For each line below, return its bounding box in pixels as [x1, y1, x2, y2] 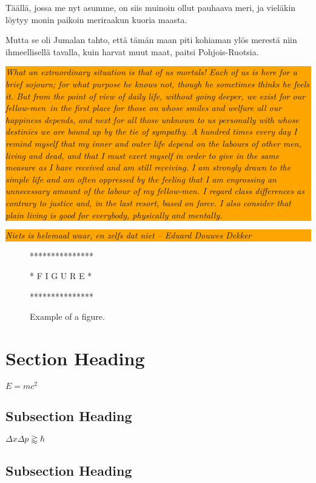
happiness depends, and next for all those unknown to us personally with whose [5, 113, 299, 126]
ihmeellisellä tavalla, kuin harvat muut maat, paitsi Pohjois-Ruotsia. [5, 45, 259, 58]
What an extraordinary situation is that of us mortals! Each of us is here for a [5, 66, 297, 78]
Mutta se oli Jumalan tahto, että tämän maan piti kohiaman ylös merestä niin [5, 33, 297, 46]
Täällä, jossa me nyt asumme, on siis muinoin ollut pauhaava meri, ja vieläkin [5, 1, 296, 13]
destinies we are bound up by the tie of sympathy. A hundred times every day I [5, 125, 297, 138]
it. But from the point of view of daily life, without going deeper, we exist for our [5, 89, 306, 102]
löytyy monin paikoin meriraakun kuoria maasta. [5, 13, 187, 25]
